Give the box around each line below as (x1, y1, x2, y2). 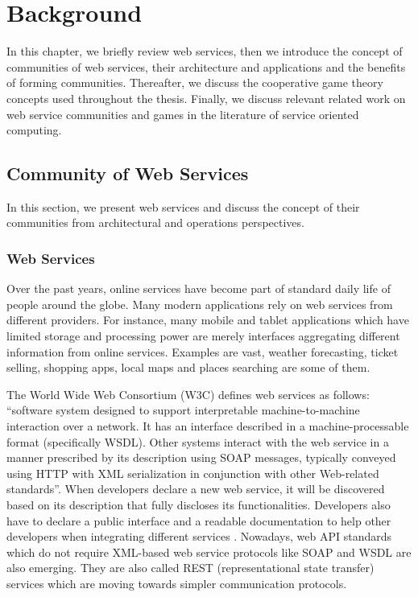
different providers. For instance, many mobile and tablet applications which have (6, 311, 409, 328)
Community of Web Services (6, 161, 249, 186)
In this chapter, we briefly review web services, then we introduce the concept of (6, 43, 403, 60)
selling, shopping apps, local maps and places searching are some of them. (6, 359, 370, 376)
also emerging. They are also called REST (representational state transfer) (6, 559, 375, 576)
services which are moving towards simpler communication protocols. (6, 574, 347, 591)
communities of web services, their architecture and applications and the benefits (6, 58, 406, 75)
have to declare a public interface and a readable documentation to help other (6, 512, 391, 529)
